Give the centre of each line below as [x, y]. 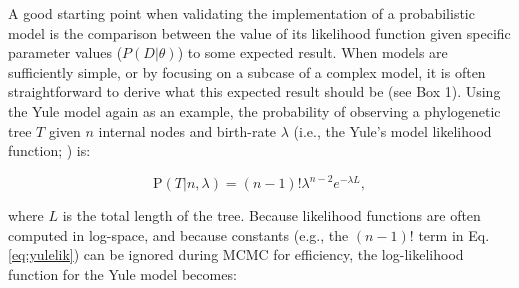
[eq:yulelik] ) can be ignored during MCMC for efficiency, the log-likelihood [236, 254]
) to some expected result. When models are [312, 52]
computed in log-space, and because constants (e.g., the [178, 234]
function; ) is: [49, 150]
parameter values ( [65, 52]
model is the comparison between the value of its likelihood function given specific [259, 32]
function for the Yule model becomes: [122, 274]
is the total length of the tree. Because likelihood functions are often [271, 215]
